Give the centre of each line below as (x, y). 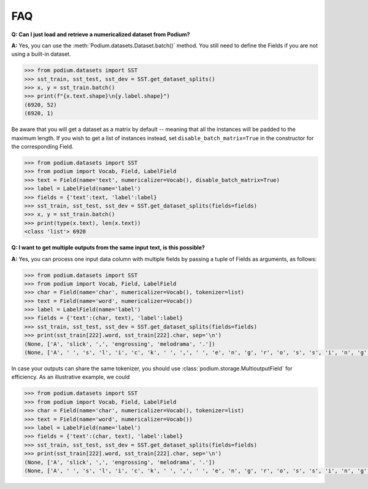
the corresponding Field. (42, 147)
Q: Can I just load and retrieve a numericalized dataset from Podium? (101, 34)
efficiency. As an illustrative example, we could (71, 377)
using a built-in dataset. (41, 54)
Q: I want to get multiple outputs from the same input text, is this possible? (108, 248)
